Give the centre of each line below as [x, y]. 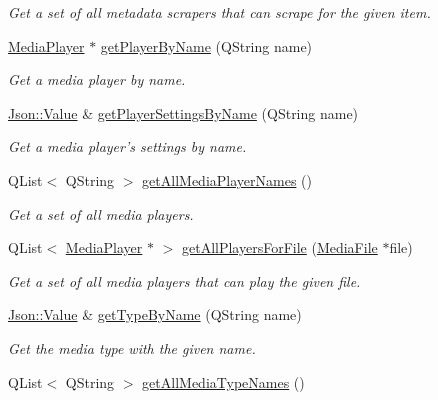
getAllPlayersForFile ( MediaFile [279, 247]
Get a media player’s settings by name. [127, 146]
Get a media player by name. [97, 79]
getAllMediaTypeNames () [223, 381]
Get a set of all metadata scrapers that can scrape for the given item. [219, 12]
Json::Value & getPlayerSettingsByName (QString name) [183, 112]
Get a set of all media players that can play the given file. [184, 280]
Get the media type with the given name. [132, 347]
